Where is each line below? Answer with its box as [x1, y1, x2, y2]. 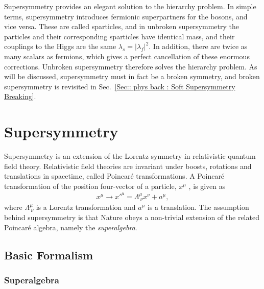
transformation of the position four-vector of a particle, [4, 180, 177, 191]
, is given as [188, 180, 226, 191]
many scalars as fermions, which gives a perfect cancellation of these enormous [4, 51, 250, 61]
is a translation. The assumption [148, 202, 249, 212]
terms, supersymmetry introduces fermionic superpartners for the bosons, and [4, 11, 248, 21]
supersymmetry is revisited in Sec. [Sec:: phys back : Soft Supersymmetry [4, 81, 235, 91]
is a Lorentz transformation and [36, 202, 136, 212]
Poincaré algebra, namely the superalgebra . [4, 222, 137, 232]
